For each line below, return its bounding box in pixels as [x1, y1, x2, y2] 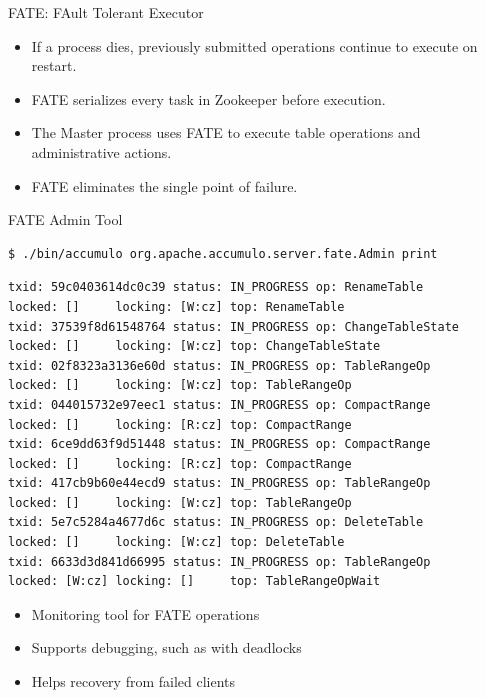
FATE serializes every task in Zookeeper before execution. [31, 88, 386, 109]
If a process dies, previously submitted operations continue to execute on [31, 35, 478, 56]
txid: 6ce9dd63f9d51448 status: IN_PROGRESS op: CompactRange [8, 437, 431, 452]
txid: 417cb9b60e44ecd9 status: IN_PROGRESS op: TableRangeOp [8, 476, 431, 491]
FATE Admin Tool [8, 209, 123, 230]
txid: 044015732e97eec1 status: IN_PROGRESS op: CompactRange [8, 397, 431, 412]
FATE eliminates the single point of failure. [31, 175, 298, 196]
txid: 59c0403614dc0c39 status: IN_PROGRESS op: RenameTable [8, 280, 424, 295]
